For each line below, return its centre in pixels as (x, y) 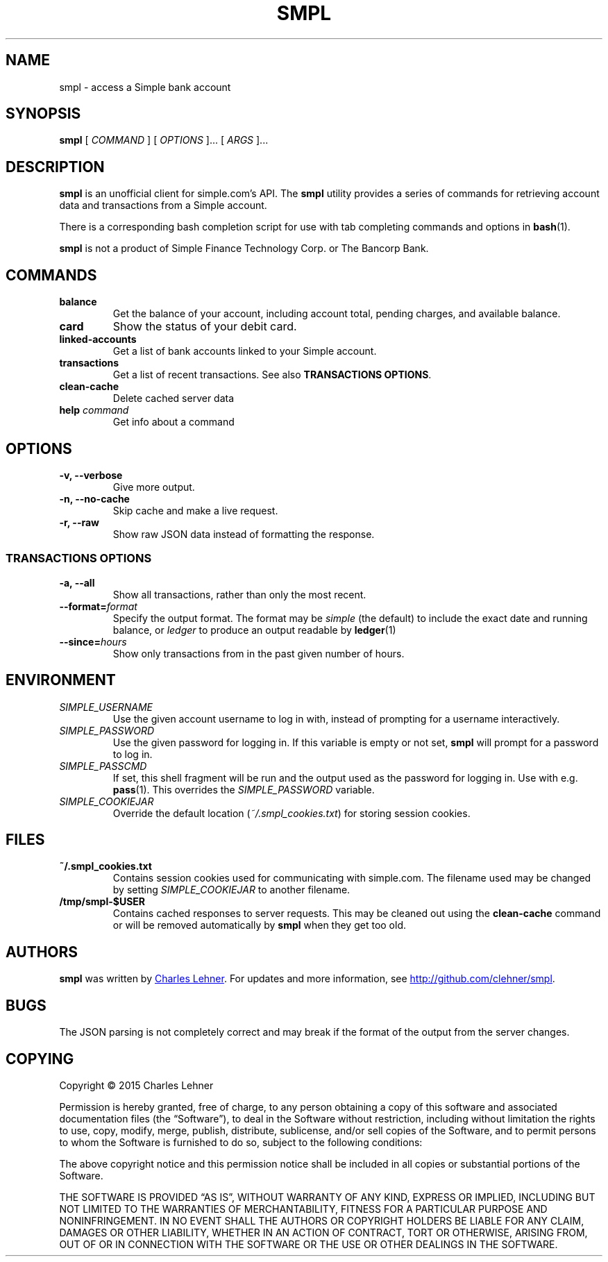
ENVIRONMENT (61, 680)
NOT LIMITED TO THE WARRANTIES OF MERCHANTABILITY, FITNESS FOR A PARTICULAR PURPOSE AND (303, 1209)
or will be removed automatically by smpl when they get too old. (260, 925)
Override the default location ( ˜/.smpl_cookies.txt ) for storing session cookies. (292, 813)
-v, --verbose (91, 475)
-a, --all (77, 582)
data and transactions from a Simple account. (163, 205)
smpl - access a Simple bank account (145, 87)
